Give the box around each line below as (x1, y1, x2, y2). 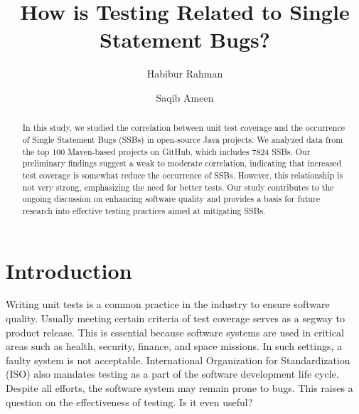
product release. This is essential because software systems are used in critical (6, 324, 344, 339)
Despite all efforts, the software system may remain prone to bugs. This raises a (6, 381, 353, 396)
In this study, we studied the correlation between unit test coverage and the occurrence (22, 122, 345, 134)
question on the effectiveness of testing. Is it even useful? (6, 394, 253, 409)
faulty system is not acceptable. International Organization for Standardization (6, 352, 350, 367)
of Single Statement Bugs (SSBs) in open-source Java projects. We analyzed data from (22, 133, 343, 145)
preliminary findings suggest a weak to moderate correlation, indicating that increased (22, 157, 342, 169)
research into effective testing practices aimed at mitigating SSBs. (22, 204, 266, 216)
